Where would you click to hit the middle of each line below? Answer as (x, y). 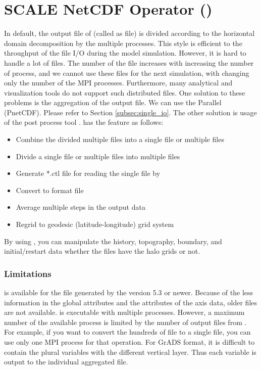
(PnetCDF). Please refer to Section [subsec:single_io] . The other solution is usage (130, 112)
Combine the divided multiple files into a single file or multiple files (120, 139)
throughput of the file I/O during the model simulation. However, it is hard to (125, 53)
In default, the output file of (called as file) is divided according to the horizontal (129, 33)
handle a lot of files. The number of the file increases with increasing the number (129, 62)
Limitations (28, 273)
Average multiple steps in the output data (81, 207)
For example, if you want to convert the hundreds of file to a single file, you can (127, 332)
